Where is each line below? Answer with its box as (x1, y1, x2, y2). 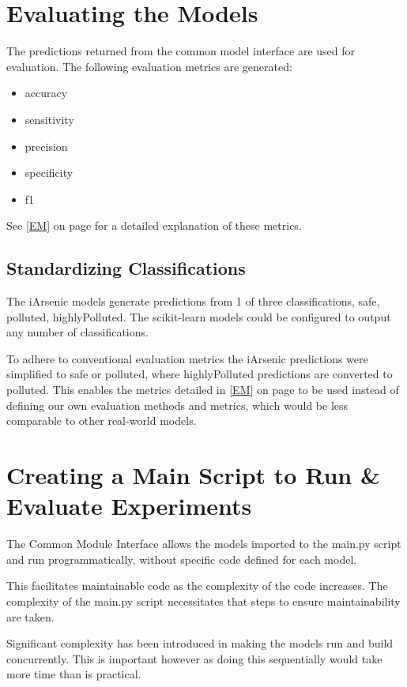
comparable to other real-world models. (6, 412, 197, 429)
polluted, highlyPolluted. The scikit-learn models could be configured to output (6, 308, 391, 325)
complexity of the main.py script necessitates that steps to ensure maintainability (6, 592, 401, 609)
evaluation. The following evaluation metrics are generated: (6, 58, 292, 74)
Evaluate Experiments (6, 490, 252, 522)
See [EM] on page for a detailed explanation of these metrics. (6, 217, 302, 234)
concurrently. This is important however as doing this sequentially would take (6, 650, 383, 666)
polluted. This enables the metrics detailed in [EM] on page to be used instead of (6, 381, 399, 398)
